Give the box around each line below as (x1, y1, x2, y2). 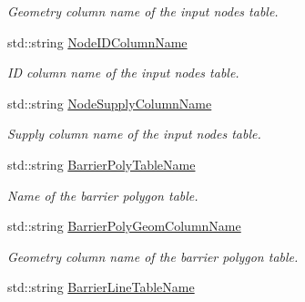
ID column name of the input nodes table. (7, 63, 239, 82)
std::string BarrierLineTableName (7, 277, 195, 297)
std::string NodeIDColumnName (7, 32, 188, 51)
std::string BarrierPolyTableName (7, 154, 196, 173)
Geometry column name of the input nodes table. (7, 2, 279, 20)
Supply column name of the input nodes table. (7, 124, 261, 143)
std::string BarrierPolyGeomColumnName (7, 216, 241, 235)
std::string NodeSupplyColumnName (7, 93, 212, 112)
